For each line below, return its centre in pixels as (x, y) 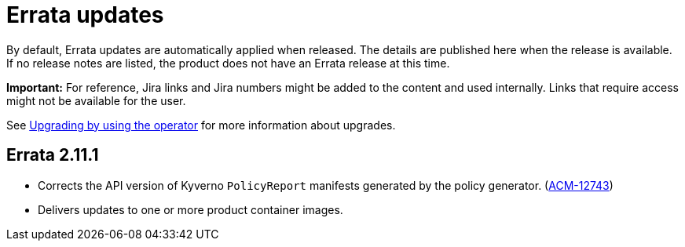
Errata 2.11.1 (53, 155)
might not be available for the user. (96, 100)
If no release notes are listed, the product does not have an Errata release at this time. (228, 63)
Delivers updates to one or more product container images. (190, 209)
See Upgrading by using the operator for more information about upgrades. (201, 125)
